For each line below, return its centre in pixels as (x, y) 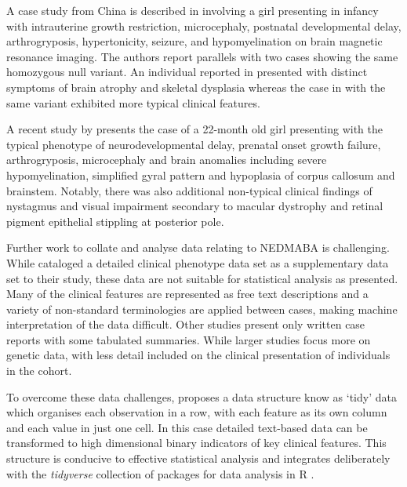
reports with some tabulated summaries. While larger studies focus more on (189, 339)
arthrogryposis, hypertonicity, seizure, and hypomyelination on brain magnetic (194, 41)
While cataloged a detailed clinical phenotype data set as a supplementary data (198, 262)
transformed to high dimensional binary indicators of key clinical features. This (196, 443)
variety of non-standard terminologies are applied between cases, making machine (202, 309)
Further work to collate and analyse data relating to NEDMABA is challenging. (198, 247)
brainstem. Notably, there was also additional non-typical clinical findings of (189, 190)
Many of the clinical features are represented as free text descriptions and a (187, 294)
